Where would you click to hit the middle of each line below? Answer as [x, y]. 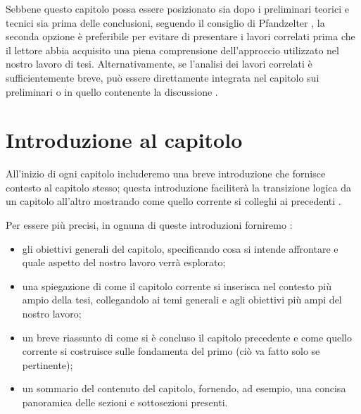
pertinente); [47, 364]
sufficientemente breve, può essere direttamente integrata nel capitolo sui [163, 77]
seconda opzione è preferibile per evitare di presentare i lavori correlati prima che [180, 36]
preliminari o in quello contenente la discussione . [112, 91]
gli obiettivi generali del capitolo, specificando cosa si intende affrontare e [180, 248]
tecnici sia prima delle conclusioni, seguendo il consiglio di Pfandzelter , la [165, 22]
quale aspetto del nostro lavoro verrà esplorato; [124, 262]
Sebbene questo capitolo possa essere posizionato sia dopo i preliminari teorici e [177, 8]
